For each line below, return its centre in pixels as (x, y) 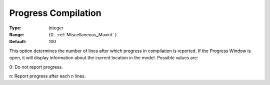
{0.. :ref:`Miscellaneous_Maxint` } (83, 34)
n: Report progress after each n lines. (47, 76)
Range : (17, 34)
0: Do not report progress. (36, 67)
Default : (18, 42)
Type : (15, 28)
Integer (56, 28)
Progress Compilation (55, 13)
